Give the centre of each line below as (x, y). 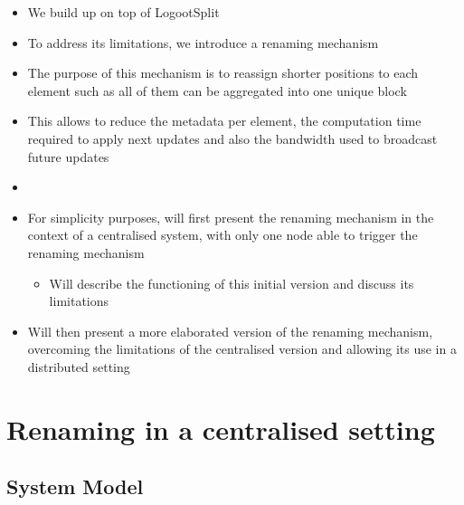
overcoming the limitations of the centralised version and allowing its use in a (242, 349)
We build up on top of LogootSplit (123, 12)
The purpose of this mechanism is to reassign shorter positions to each (223, 73)
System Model (75, 486)
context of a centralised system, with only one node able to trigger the (223, 235)
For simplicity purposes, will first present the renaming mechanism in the (231, 217)
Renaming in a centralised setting (221, 429)
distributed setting (79, 366)
